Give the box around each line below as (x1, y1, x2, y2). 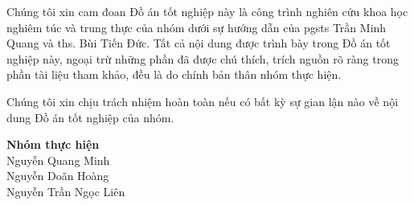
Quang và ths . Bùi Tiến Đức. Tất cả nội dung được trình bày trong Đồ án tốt (6, 35, 391, 51)
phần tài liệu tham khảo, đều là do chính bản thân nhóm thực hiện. (6, 66, 342, 83)
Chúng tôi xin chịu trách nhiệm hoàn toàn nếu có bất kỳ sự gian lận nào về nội (6, 92, 399, 109)
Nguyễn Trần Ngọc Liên (6, 182, 125, 199)
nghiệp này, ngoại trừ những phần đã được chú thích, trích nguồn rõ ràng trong (6, 50, 399, 67)
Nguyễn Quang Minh (6, 151, 110, 168)
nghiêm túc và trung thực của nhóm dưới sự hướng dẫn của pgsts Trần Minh (6, 18, 387, 35)
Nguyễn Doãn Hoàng (6, 167, 109, 184)
